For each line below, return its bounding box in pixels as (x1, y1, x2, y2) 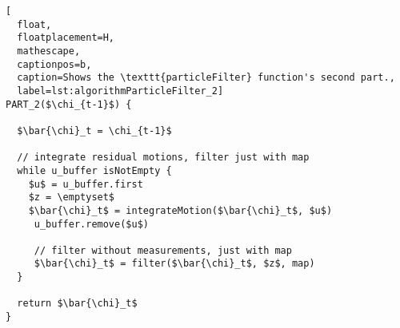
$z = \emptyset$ (28, 192, 115, 204)
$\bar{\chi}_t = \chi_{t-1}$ (17, 124, 172, 136)
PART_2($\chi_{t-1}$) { (6, 98, 132, 110)
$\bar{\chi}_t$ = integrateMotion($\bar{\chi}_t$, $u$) (28, 204, 333, 216)
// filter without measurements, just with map (34, 244, 292, 256)
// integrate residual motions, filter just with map (17, 152, 310, 164)
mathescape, (17, 45, 81, 57)
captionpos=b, (17, 58, 92, 70)
